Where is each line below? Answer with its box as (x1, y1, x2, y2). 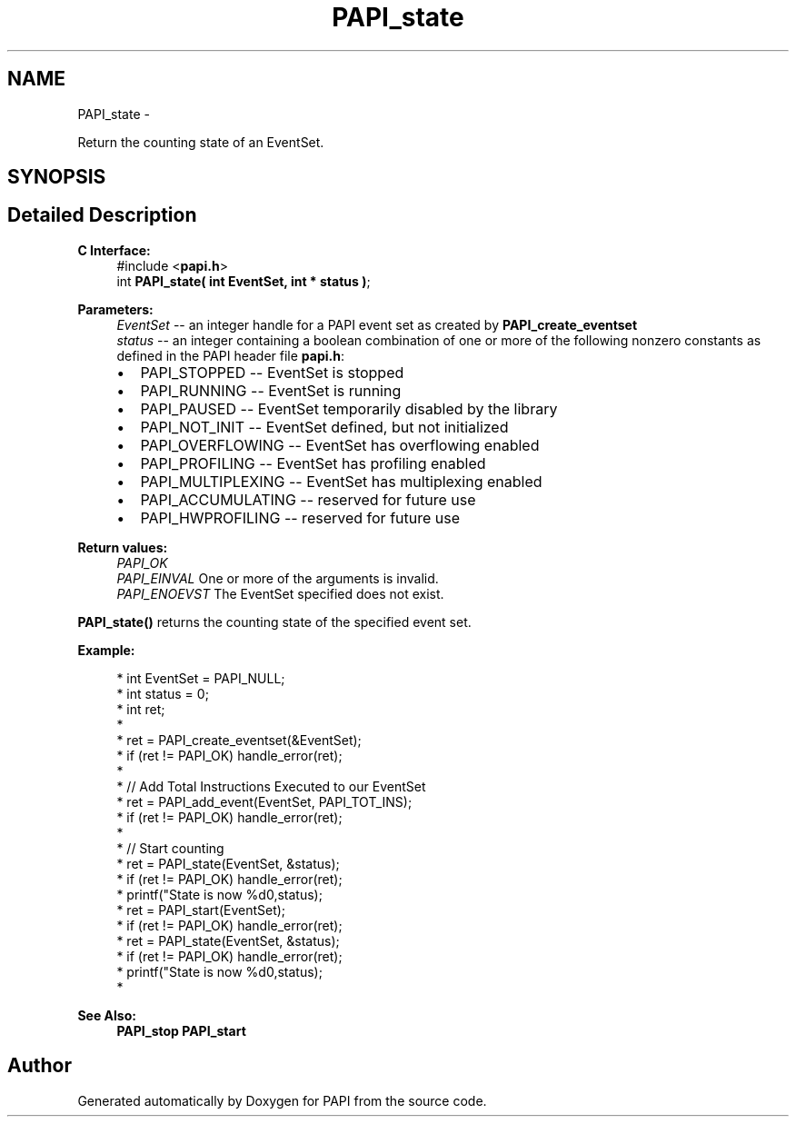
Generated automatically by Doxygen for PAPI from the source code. (77, 1092, 487, 1109)
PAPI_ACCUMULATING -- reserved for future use (140, 490, 476, 509)
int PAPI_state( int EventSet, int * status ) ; (116, 273, 371, 289)
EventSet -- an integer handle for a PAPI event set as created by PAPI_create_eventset (116, 316, 638, 333)
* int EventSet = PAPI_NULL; (116, 670, 285, 686)
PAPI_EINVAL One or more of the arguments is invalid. (116, 570, 439, 586)
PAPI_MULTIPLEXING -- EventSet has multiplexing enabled (140, 472, 542, 491)
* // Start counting (116, 840, 224, 856)
